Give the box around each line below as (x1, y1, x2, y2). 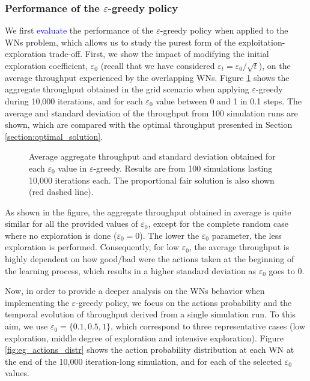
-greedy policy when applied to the (160, 24, 288, 37)
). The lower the (139, 229, 199, 241)
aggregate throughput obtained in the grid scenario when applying (5, 83, 249, 95)
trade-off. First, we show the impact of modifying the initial (49, 47, 269, 60)
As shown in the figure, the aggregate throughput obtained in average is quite (5, 205, 291, 218)
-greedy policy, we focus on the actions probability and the (76, 296, 292, 308)
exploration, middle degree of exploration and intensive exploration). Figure (5, 331, 284, 344)
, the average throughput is (189, 241, 290, 253)
